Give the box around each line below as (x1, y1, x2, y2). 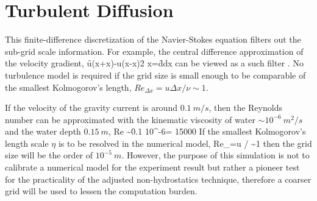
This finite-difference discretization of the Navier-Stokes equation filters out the (5, 33, 301, 46)
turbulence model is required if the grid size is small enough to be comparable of (5, 68, 306, 81)
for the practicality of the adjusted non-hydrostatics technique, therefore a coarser (5, 172, 312, 185)
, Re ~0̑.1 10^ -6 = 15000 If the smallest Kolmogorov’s (108, 125, 306, 138)
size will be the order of (5, 149, 93, 161)
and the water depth (5, 125, 81, 138)
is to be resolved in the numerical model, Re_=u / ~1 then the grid (58, 136, 312, 149)
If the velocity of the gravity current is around (5, 101, 177, 114)
